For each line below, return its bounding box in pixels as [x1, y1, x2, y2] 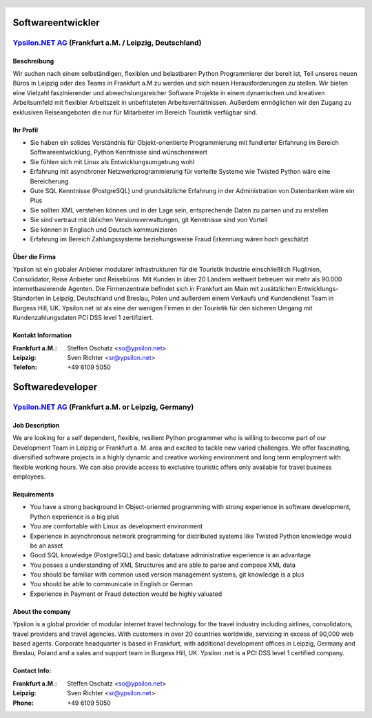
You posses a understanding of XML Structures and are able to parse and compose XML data [30, 561, 296, 569]
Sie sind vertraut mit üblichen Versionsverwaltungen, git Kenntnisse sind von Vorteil [30, 216, 268, 224]
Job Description [12, 421, 60, 430]
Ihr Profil [12, 126, 38, 134]
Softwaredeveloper [12, 381, 98, 393]
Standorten [12, 294, 45, 303]
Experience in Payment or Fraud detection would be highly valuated [30, 590, 223, 598]
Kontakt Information [12, 331, 72, 339]
